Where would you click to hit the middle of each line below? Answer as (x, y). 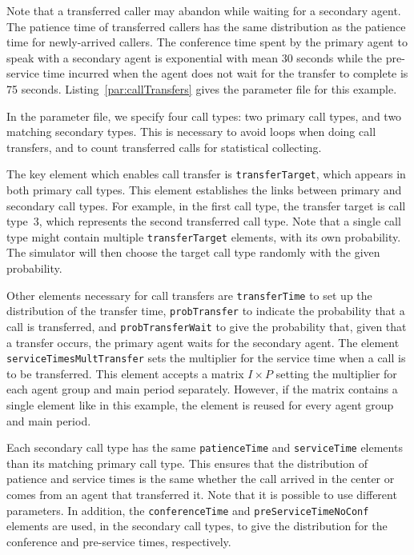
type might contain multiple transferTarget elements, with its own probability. (204, 236)
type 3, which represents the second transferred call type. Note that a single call (204, 221)
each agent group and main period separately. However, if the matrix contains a (202, 389)
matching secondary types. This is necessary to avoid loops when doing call (191, 132)
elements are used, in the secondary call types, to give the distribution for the (197, 526)
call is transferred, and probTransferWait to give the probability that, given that (207, 326)
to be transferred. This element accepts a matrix (125, 373)
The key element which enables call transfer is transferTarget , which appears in (206, 174)
